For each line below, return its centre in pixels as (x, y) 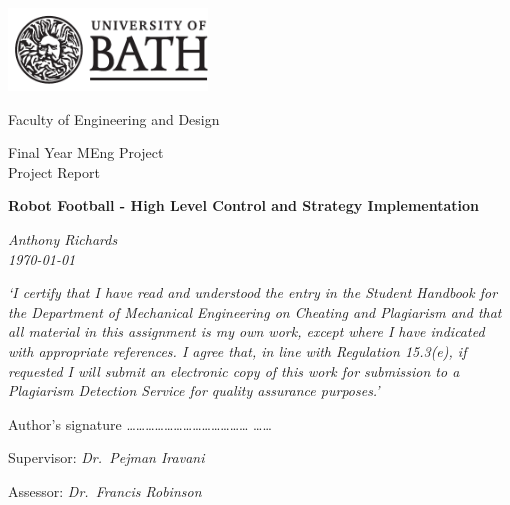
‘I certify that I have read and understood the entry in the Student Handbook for (253, 292)
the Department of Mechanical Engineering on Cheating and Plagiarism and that (255, 311)
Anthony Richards (63, 239)
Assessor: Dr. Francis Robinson (105, 490)
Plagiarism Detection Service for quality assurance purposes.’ (194, 390)
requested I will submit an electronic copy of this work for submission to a (234, 370)
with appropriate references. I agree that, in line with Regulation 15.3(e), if (237, 350)
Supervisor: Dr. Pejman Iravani (106, 457)
